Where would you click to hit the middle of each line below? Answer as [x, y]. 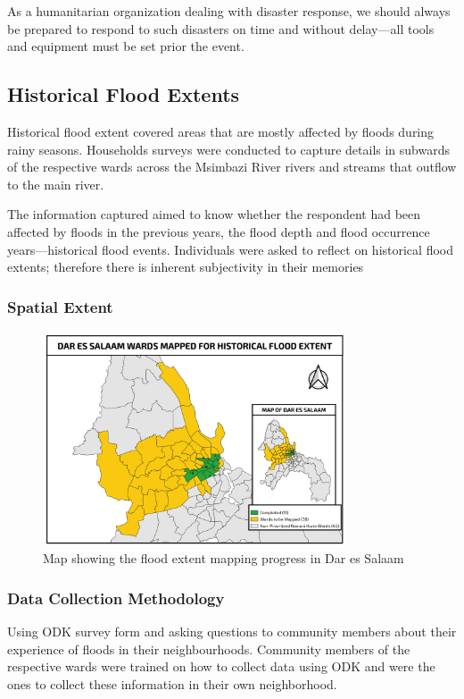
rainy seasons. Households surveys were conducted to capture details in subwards [228, 149]
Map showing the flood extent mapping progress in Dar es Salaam [224, 558]
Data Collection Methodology [116, 598]
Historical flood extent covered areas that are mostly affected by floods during [221, 131]
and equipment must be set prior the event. [126, 46]
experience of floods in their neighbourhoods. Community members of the [209, 648]
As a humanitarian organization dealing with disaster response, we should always [229, 11]
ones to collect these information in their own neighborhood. [172, 683]
